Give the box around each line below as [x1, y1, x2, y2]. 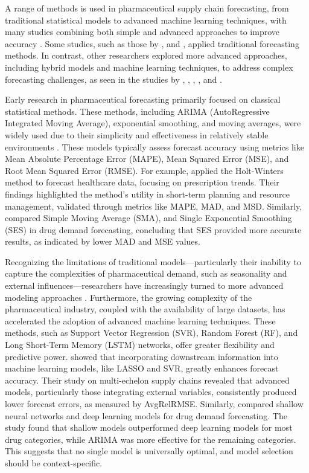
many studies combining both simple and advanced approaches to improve [5, 25, 279, 38]
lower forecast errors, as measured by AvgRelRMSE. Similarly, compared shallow [5, 397, 304, 410]
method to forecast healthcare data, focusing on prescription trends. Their [5, 176, 279, 188]
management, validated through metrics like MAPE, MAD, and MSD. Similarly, [5, 199, 302, 212]
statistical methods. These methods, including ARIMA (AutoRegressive [5, 105, 270, 117]
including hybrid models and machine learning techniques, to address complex [5, 60, 293, 73]
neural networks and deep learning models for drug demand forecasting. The [5, 409, 287, 422]
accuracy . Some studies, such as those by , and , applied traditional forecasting [5, 37, 299, 50]
